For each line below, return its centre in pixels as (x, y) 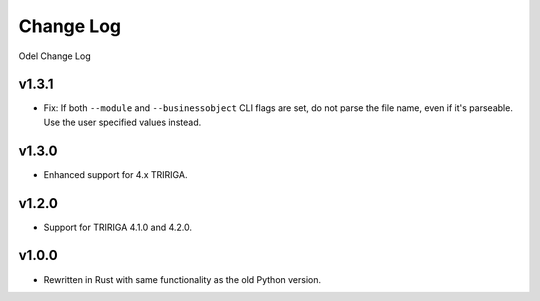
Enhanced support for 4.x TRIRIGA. (115, 174)
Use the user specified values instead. (122, 122)
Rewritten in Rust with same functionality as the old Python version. (182, 279)
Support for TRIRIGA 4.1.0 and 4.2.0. (117, 227)
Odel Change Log (54, 56)
